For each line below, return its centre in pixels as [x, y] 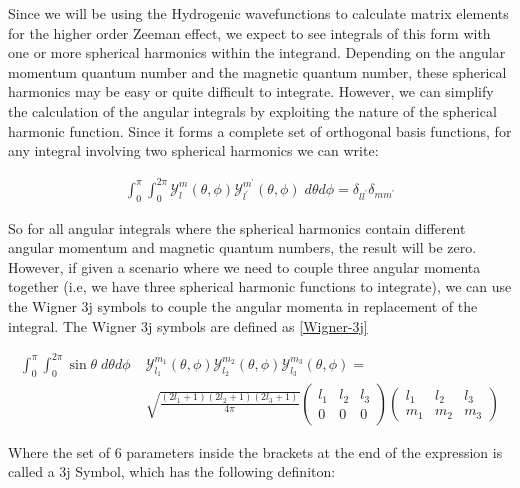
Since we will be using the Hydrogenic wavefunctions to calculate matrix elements [258, 13]
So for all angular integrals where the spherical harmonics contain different [237, 227]
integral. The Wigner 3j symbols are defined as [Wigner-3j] [188, 325]
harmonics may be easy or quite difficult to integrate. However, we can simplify [251, 91]
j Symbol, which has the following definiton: [201, 471]
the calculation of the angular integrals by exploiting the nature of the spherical [252, 110]
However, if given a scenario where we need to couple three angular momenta [244, 266]
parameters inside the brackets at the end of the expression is [314, 451]
